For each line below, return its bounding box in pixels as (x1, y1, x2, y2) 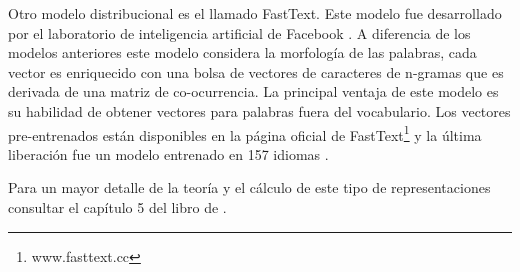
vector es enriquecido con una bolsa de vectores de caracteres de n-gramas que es (8, 61, 504, 82)
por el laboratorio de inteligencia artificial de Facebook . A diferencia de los (8, 22, 471, 43)
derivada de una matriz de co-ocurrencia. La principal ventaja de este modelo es (8, 81, 499, 102)
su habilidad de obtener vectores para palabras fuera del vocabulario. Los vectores (8, 100, 511, 121)
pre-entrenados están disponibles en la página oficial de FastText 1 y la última (8, 121, 482, 145)
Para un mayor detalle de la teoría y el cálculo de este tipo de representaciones (8, 177, 491, 198)
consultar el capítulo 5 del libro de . (8, 197, 227, 217)
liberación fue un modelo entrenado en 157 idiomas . (8, 143, 329, 164)
